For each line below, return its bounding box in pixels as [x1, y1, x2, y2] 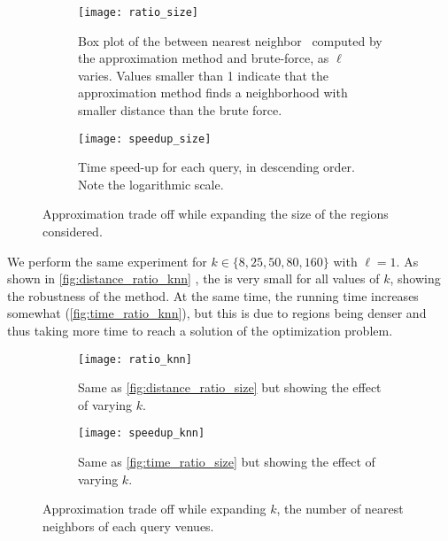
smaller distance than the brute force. [78, 101, 282, 120]
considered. [42, 222, 103, 241]
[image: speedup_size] [78, 132, 212, 145]
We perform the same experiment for [7, 251, 207, 270]
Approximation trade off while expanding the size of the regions [42, 205, 389, 223]
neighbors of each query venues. [42, 516, 214, 535]
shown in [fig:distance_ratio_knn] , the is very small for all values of [7, 269, 380, 288]
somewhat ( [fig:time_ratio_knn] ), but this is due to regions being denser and [7, 304, 427, 322]
